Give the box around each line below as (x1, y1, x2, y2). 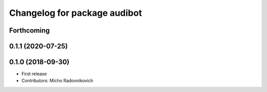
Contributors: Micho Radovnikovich (21, 78, 93, 84)
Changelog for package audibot (9, 7, 142, 18)
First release (21, 71, 47, 77)
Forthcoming (9, 26, 50, 35)
